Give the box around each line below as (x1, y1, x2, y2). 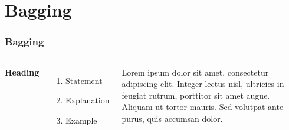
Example (65, 113, 97, 126)
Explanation (65, 94, 110, 106)
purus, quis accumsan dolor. (121, 112, 223, 124)
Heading (5, 66, 40, 78)
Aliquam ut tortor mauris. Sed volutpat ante (121, 100, 284, 113)
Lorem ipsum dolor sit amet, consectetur (121, 66, 269, 78)
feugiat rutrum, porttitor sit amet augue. (121, 89, 270, 101)
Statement (65, 74, 103, 86)
